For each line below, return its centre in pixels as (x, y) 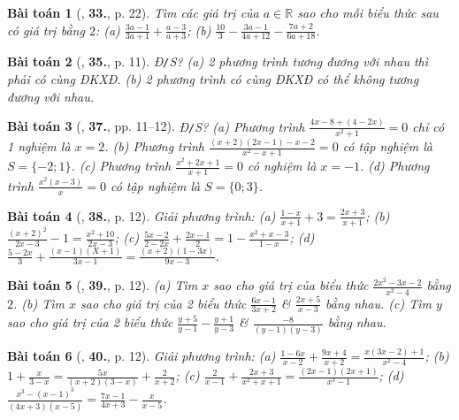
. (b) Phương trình (154, 146)
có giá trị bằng (46, 30)
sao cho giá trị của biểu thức (291, 285)
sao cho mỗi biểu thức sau (368, 12)
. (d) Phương (394, 166)
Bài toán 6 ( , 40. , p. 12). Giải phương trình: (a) (142, 356)
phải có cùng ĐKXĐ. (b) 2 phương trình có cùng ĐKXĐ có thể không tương (213, 79)
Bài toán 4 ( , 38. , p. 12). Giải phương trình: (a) (142, 215)
